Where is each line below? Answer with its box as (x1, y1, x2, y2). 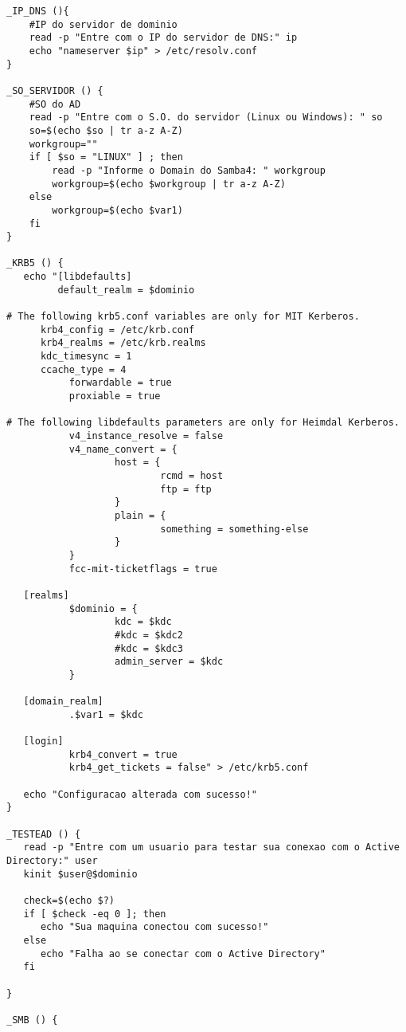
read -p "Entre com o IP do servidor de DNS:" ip (29, 32, 298, 44)
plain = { (115, 509, 166, 521)
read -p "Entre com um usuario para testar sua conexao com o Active (23, 842, 400, 853)
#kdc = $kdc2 (115, 629, 183, 641)
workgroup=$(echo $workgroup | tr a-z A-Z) (52, 178, 286, 190)
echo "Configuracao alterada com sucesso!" (23, 788, 257, 800)
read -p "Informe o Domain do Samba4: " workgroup (52, 164, 326, 176)
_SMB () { (6, 1014, 58, 1026)
